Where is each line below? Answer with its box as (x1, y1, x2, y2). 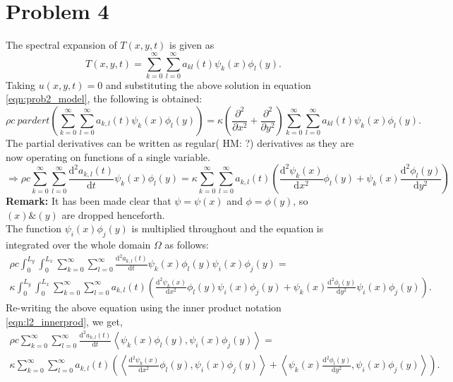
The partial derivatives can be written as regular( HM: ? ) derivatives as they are (6, 136, 354, 150)
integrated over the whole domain (6, 237, 151, 252)
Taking (6, 77, 36, 92)
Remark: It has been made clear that (6, 193, 171, 208)
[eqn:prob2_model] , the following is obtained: (6, 91, 203, 106)
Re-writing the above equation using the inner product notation (6, 299, 282, 314)
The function (6, 221, 61, 236)
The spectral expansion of (6, 37, 117, 52)
